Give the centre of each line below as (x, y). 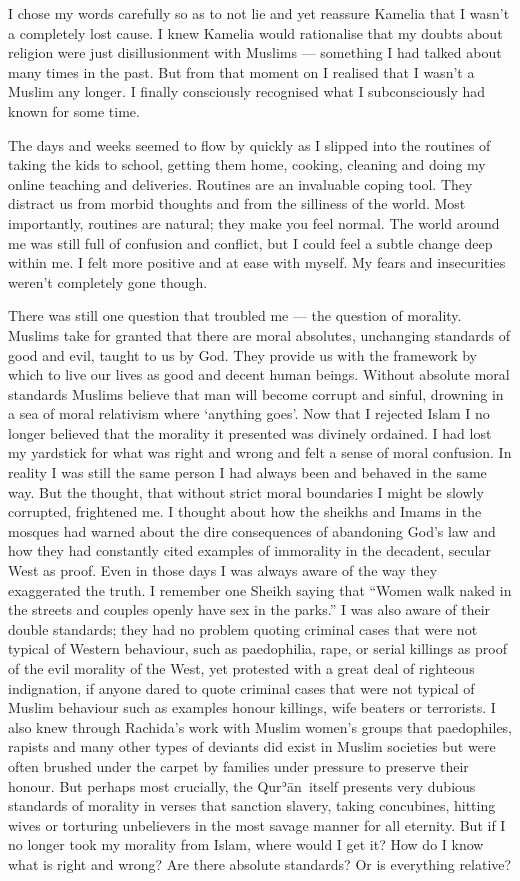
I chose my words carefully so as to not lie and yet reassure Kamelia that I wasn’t (259, 13)
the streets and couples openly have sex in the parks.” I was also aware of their (249, 609)
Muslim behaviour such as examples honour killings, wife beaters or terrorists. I (252, 707)
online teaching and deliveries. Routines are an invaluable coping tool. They (240, 183)
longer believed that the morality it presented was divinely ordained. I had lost (250, 432)
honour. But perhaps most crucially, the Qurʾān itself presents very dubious (242, 785)
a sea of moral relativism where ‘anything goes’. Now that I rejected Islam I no (249, 413)
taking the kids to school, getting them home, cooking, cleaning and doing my (247, 164)
